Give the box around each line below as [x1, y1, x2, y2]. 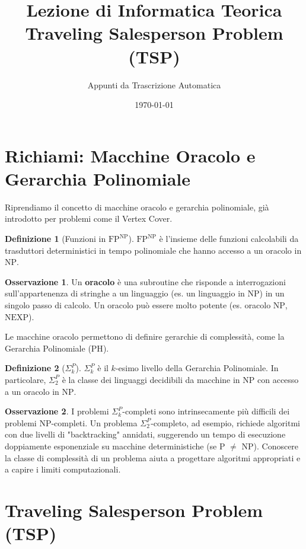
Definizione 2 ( [5, 362, 65, 374]
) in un [259, 287, 285, 299]
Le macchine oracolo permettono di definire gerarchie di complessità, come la [5, 330, 285, 343]
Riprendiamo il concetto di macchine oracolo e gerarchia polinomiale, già [5, 200, 269, 213]
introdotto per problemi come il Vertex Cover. [5, 212, 173, 225]
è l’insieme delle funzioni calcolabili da [159, 232, 299, 244]
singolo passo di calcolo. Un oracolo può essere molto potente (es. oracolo [5, 298, 271, 311]
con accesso [257, 373, 299, 385]
